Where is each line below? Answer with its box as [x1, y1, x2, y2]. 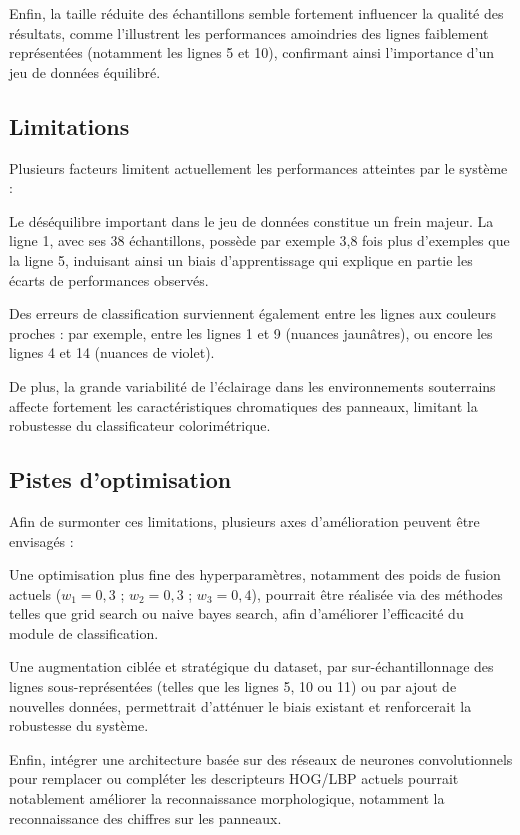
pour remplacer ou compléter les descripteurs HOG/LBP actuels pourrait [9, 768, 459, 789]
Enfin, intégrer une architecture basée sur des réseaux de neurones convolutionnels [9, 748, 513, 769]
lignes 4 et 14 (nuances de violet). [9, 342, 215, 363]
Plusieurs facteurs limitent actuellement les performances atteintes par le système [9, 157, 508, 178]
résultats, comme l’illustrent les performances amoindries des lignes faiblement [9, 22, 489, 43]
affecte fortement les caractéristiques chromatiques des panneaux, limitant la [9, 395, 478, 416]
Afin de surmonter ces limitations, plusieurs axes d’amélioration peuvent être [9, 510, 480, 531]
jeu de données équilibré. [9, 61, 161, 82]
